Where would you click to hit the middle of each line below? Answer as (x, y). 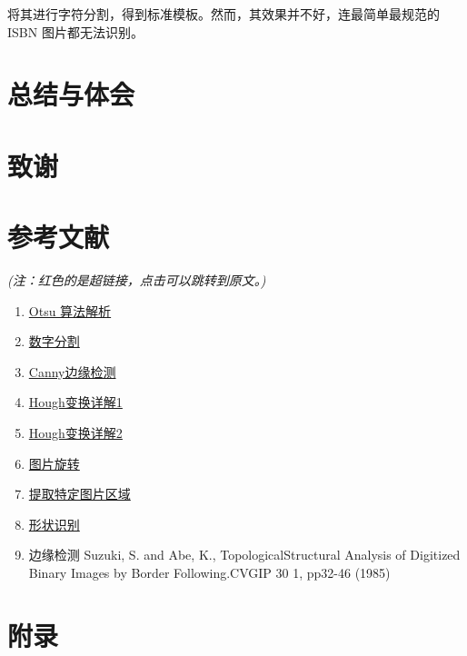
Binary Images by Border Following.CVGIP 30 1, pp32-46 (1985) (209, 572)
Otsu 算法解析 (70, 310)
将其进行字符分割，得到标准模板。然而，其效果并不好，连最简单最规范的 (224, 14)
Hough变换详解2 (75, 433)
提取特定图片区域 (79, 494)
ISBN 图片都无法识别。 (75, 31)
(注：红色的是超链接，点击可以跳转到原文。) (137, 280)
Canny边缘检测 (72, 371)
